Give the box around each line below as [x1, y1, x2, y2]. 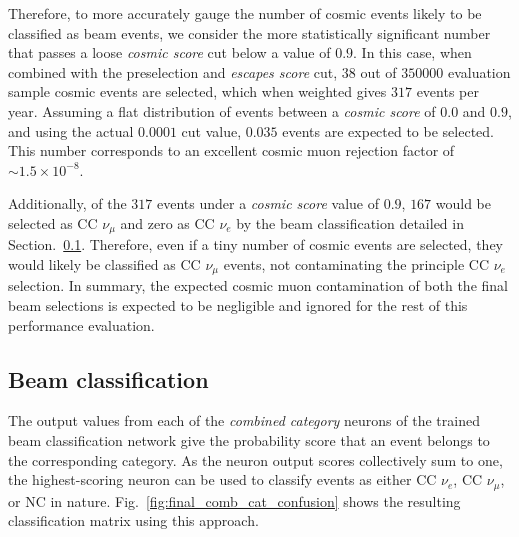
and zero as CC [120, 212, 215, 233]
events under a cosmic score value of [156, 193, 379, 214]
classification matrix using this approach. [8, 510, 259, 531]
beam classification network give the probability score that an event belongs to [8, 430, 490, 451]
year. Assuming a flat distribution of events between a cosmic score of [8, 100, 436, 121]
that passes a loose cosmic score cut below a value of [8, 42, 331, 63]
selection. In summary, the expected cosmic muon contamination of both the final [8, 275, 508, 296]
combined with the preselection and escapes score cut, [8, 61, 338, 82]
